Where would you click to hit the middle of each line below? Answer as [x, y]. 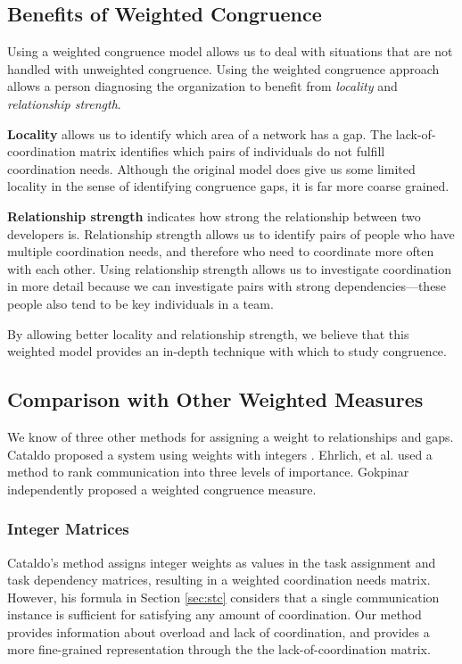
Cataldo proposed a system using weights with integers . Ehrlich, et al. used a [220, 454]
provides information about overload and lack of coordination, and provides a [219, 631]
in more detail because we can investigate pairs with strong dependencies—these [227, 286]
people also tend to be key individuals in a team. [140, 303]
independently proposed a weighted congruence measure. [162, 489]
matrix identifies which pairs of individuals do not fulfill [232, 151]
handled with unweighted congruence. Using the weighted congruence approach [223, 68]
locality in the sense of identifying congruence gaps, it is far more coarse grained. [228, 186]
